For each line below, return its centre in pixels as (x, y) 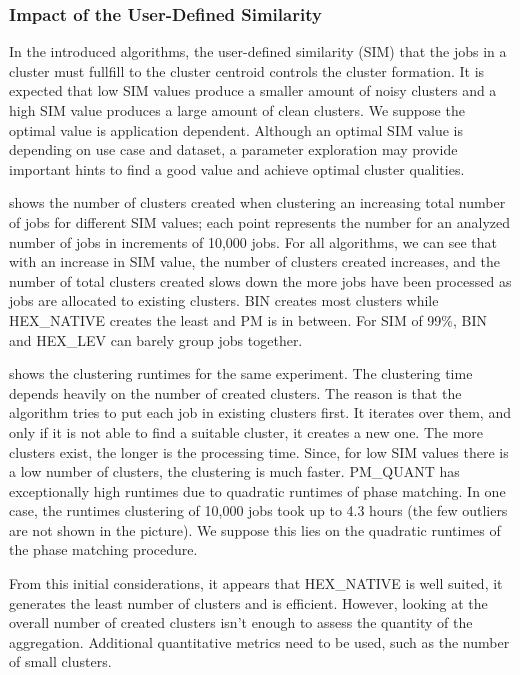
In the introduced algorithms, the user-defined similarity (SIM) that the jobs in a (258, 51)
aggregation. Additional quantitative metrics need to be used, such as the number (259, 641)
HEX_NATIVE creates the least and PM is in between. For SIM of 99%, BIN (248, 319)
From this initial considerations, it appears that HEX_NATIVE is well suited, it (256, 583)
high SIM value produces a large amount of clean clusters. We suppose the (237, 110)
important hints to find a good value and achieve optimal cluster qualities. (237, 168)
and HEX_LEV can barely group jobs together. (156, 339)
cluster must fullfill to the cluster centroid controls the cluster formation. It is (247, 70)
